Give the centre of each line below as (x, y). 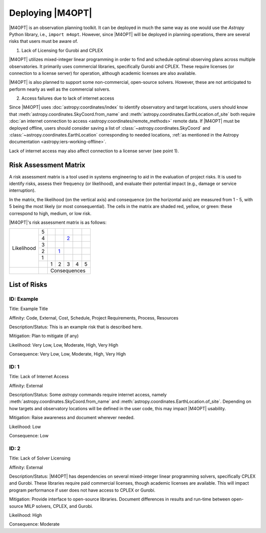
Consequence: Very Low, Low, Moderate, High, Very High (67, 354)
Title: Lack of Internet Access (39, 377)
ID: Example (24, 299)
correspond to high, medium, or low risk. (50, 213)
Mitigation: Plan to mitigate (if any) (44, 336)
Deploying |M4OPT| (51, 13)
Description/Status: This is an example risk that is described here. (76, 327)
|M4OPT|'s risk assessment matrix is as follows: (58, 222)
